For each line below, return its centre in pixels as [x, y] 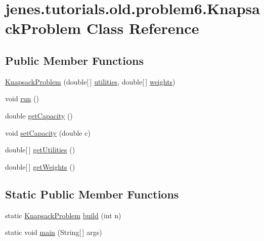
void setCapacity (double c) [48, 132]
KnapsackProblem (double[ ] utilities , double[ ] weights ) [90, 81]
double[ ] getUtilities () [40, 150]
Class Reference [143, 28]
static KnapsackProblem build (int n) [63, 215]
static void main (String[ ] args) [54, 232]
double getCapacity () [39, 115]
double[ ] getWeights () [40, 166]
